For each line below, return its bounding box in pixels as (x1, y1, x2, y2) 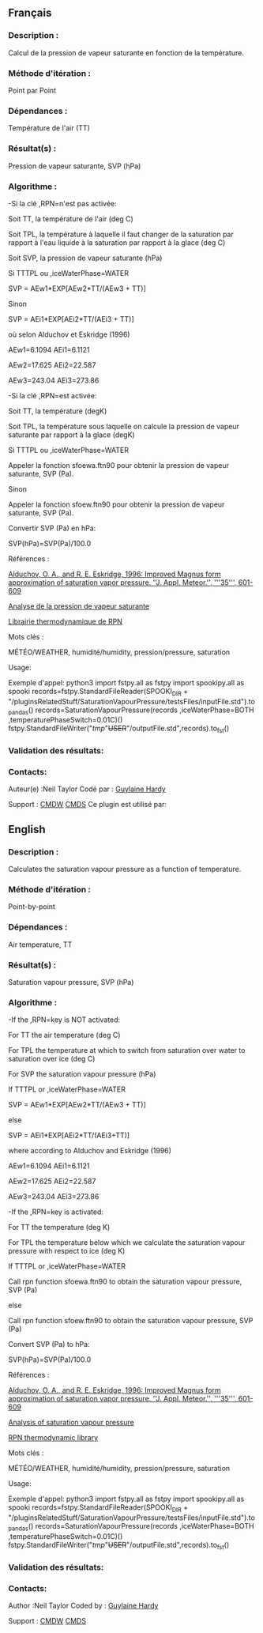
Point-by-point (8, 902, 55, 911)
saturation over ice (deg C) (8, 1054, 96, 1064)
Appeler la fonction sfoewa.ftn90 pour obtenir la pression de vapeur (8, 460, 229, 470)
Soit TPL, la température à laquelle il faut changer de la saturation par (8, 229, 235, 239)
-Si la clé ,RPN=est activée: (8, 390, 97, 400)
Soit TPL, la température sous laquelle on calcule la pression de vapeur (8, 421, 239, 431)
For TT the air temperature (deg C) (8, 1031, 121, 1040)
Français (8, 6, 52, 20)
